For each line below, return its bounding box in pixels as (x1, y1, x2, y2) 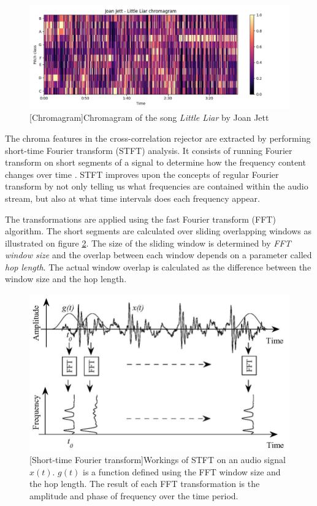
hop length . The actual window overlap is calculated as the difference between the (5, 260, 311, 273)
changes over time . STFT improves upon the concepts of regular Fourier (5, 167, 279, 180)
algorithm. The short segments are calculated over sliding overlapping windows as (5, 224, 311, 237)
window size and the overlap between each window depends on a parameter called (5, 248, 312, 261)
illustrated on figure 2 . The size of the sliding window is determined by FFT (5, 236, 291, 249)
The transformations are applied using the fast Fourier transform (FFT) (5, 212, 276, 225)
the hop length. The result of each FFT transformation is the (29, 477, 260, 490)
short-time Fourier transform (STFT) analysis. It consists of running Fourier (5, 144, 292, 156)
